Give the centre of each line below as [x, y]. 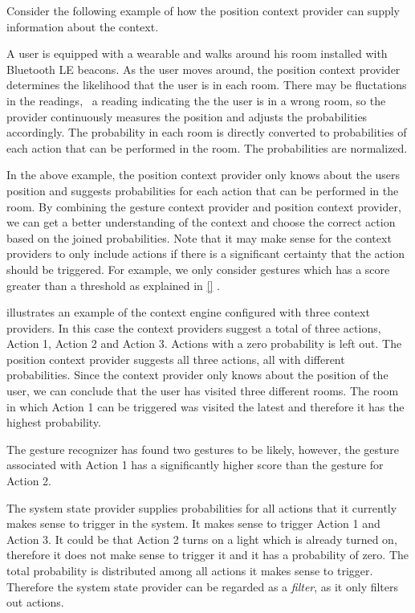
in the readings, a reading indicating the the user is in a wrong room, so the [196, 100]
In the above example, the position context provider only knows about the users [203, 175]
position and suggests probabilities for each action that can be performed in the [203, 190]
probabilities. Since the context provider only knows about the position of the [197, 375]
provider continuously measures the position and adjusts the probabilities [187, 116]
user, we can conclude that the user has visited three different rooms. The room [203, 391]
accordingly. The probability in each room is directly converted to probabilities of [207, 132]
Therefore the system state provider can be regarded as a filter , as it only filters [203, 586]
